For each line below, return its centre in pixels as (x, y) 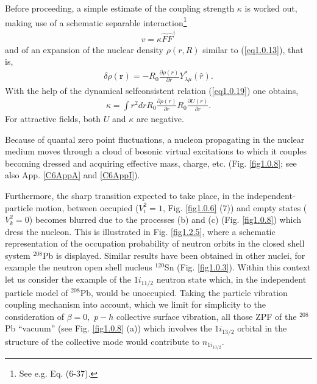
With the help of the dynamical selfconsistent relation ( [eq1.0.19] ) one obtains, (152, 90)
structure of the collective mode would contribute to (102, 341)
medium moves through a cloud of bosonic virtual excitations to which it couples (156, 151)
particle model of (37, 292)
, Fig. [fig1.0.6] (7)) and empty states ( (235, 207)
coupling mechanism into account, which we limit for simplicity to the (135, 304)
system (18, 255)
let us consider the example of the (68, 279)
